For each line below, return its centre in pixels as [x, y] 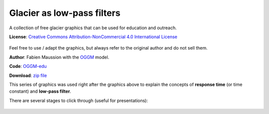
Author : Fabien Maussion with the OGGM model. [59, 57]
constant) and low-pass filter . [40, 91]
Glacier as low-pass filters [65, 13]
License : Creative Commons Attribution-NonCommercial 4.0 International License [93, 37]
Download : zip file [28, 75]
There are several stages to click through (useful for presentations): [78, 100]
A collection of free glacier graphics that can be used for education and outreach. [93, 28]
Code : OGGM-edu [28, 66]
